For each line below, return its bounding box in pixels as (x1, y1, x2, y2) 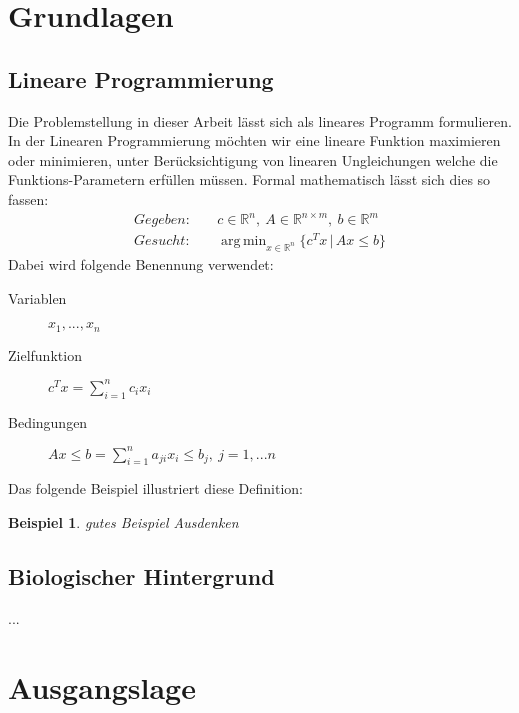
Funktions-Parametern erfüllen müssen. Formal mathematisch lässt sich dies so (8, 169, 491, 190)
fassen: (8, 188, 49, 209)
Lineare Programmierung (8, 63, 274, 94)
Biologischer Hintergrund (8, 560, 275, 591)
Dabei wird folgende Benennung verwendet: (8, 253, 274, 274)
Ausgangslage (8, 666, 196, 707)
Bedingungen (8, 411, 88, 432)
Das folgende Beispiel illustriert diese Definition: (8, 478, 303, 499)
